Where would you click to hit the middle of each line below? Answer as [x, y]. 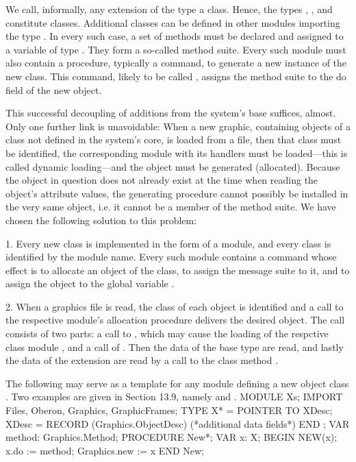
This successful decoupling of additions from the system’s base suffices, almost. [171, 113]
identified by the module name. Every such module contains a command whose [171, 257]
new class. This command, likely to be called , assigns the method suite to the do [176, 76]
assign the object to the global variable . [90, 283]
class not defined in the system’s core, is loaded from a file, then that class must [174, 139]
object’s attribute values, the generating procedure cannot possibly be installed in [177, 193]
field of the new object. [54, 89]
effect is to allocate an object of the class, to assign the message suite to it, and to [178, 270]
